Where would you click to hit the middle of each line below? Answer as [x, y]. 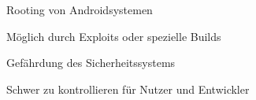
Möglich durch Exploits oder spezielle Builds [114, 36]
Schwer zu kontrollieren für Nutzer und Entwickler [128, 89]
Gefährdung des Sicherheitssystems [91, 63]
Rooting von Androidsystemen [80, 9]
